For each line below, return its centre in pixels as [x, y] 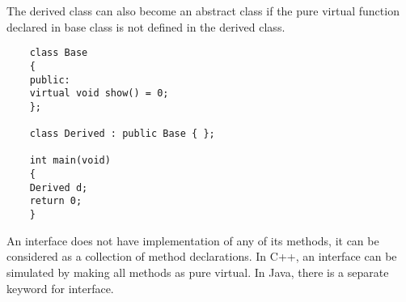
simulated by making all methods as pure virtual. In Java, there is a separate [198, 272]
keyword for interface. [60, 288]
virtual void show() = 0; [99, 94]
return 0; [56, 201]
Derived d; [59, 187]
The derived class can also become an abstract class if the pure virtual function [203, 11]
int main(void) [70, 161]
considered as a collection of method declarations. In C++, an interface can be [202, 256]
